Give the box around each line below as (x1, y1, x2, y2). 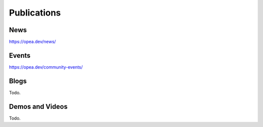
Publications (9, 7, 61, 18)
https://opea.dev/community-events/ (9, 64, 83, 70)
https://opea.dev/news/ (9, 39, 56, 45)
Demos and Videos (9, 102, 68, 110)
